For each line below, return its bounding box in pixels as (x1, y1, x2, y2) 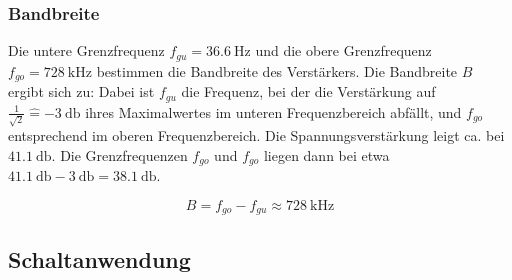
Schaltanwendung (8, 243, 191, 274)
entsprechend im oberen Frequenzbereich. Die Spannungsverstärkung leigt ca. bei (8, 125, 505, 146)
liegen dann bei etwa (263, 144, 390, 165)
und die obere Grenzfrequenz (255, 40, 432, 61)
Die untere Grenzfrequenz (8, 40, 165, 61)
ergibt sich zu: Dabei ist (8, 81, 155, 102)
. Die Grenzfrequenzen (51, 144, 188, 165)
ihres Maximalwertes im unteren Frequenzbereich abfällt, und (85, 101, 462, 122)
